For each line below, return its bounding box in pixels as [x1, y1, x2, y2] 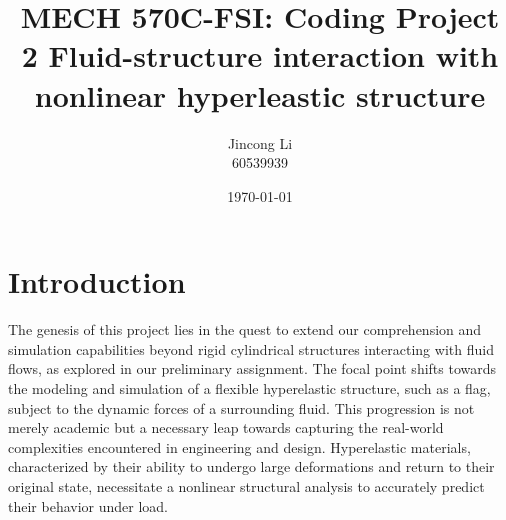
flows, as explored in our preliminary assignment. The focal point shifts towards [8, 358, 497, 379]
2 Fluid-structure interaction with [21, 35, 499, 76]
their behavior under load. [8, 495, 168, 516]
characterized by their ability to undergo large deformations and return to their [8, 456, 495, 477]
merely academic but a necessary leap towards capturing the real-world [8, 417, 444, 438]
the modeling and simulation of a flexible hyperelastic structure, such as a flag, [8, 378, 491, 398]
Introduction [8, 261, 186, 302]
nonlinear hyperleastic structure [34, 74, 486, 115]
